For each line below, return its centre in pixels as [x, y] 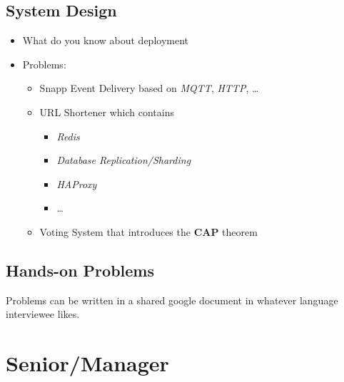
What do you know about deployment [105, 40]
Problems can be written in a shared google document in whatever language [172, 300]
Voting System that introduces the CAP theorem [148, 231]
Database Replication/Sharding [124, 160]
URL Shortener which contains [107, 112]
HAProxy [77, 184]
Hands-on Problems [80, 270]
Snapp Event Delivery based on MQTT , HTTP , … [149, 88]
